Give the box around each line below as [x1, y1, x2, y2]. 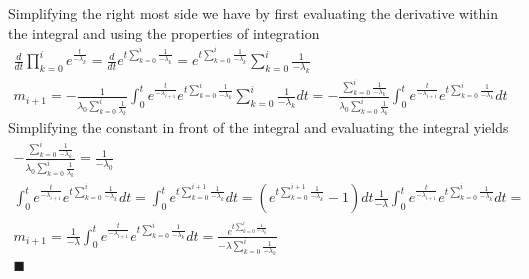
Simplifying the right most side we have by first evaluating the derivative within [8, 3, 498, 23]
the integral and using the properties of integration [8, 22, 320, 43]
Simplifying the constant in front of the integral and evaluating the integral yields [8, 117, 509, 138]
